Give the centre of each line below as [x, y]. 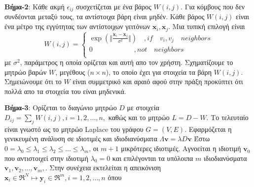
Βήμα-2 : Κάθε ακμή [35, 6]
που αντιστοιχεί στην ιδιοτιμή [47, 158]
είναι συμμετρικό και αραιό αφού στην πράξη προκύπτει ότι [158, 81]
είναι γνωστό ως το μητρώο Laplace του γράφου [74, 129]
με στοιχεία [143, 108]
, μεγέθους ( [73, 72]
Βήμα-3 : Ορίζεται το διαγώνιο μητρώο [61, 108]
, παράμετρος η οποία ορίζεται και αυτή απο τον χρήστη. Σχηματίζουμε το [127, 62]
